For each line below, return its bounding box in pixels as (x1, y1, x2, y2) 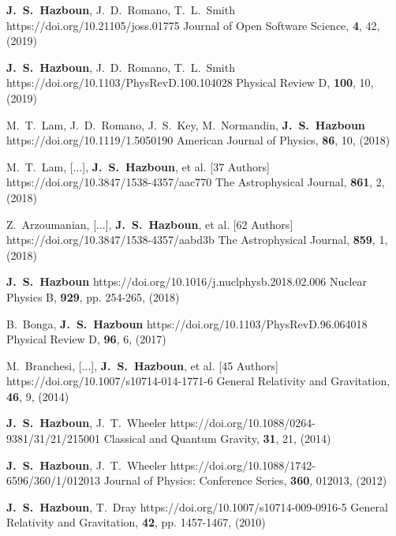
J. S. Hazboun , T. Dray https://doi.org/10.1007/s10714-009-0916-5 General (6, 498, 388, 515)
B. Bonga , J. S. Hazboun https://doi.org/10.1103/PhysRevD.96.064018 (6, 315, 368, 332)
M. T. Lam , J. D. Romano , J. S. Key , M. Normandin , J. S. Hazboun (6, 116, 365, 133)
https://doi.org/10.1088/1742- (170, 456, 316, 473)
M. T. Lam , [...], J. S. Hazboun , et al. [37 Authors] (6, 158, 270, 174)
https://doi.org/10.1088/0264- (170, 414, 316, 431)
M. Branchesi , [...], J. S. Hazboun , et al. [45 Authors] (6, 357, 278, 373)
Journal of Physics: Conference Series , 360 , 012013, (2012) (103, 472, 387, 489)
